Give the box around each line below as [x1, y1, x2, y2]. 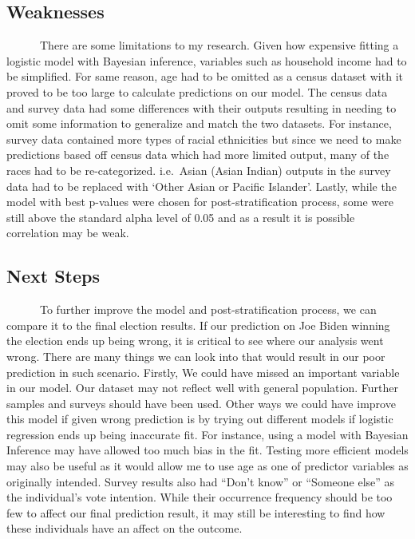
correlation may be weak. [6, 224, 129, 241]
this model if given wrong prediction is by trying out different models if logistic [6, 410, 393, 427]
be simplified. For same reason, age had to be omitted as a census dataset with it [6, 68, 403, 85]
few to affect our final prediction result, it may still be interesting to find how [6, 504, 385, 521]
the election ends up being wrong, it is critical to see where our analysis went [6, 332, 384, 349]
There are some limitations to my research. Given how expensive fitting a [39, 37, 399, 54]
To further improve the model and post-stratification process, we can [39, 301, 377, 318]
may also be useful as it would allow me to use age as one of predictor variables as [6, 458, 409, 474]
